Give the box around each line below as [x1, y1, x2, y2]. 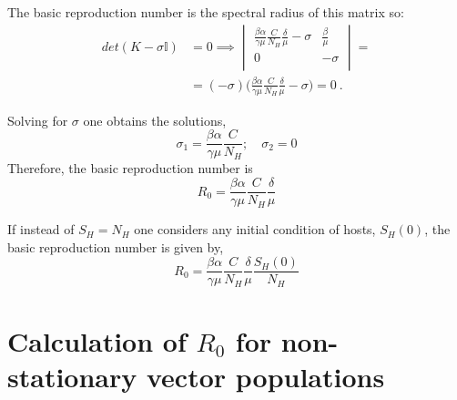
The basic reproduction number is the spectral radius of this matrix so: [7, 3, 404, 21]
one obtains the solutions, [83, 110, 227, 129]
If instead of [7, 220, 75, 239]
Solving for [7, 110, 68, 129]
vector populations [146, 357, 385, 395]
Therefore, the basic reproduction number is [7, 159, 253, 178]
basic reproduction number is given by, [7, 237, 224, 256]
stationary [7, 357, 137, 395]
